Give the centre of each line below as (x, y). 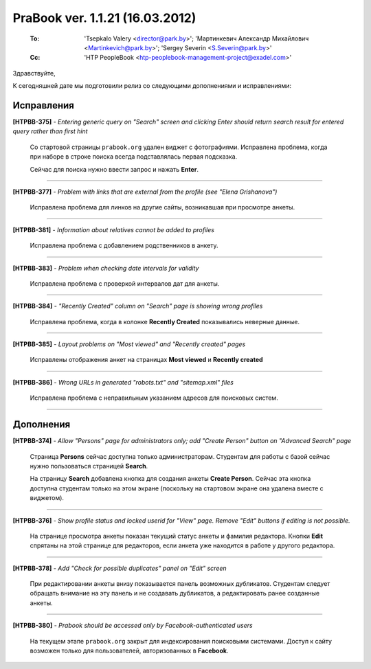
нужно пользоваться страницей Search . (89, 466)
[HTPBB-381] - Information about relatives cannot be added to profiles (113, 229)
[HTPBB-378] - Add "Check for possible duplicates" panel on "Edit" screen (120, 568)
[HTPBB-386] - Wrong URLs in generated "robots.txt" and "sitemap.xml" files (123, 382)
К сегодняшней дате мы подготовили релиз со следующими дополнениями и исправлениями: (152, 86)
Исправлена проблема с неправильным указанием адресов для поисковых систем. (154, 398)
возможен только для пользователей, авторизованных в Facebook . (129, 651)
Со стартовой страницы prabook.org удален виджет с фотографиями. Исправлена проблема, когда (179, 147)
